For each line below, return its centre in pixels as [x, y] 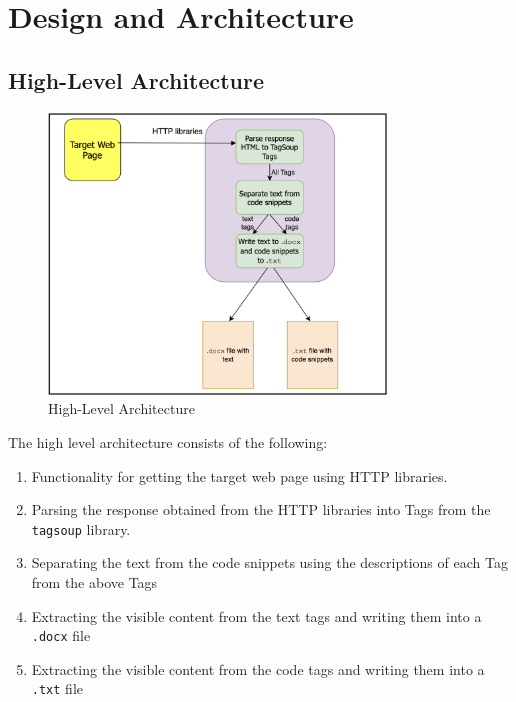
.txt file [57, 688]
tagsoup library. [81, 528]
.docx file [61, 635]
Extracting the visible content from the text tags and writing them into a [256, 615]
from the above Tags [94, 582]
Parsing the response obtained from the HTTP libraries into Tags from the [261, 509]
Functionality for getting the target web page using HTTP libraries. [239, 475]
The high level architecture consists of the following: [168, 441]
